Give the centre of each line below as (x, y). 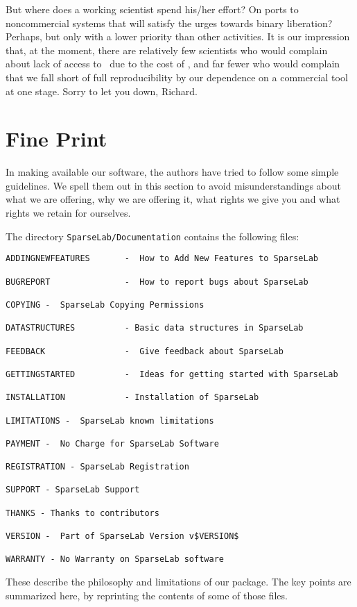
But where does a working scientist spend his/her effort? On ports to (152, 9)
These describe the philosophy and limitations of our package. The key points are (178, 582)
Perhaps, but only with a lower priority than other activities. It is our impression (178, 36)
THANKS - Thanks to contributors (82, 513)
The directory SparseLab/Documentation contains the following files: (153, 236)
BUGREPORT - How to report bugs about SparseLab (157, 282)
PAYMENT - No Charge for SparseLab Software (112, 443)
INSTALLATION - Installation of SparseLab (132, 398)
